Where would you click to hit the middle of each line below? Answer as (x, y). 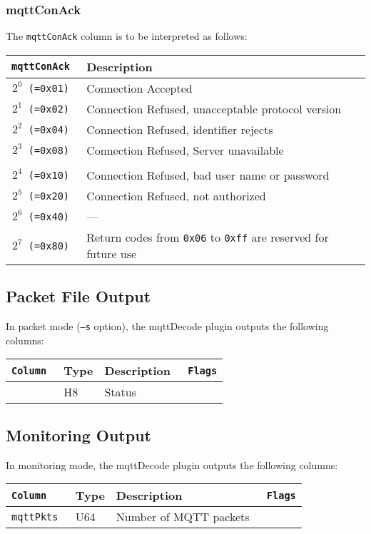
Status (121, 392)
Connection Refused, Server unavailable (185, 150)
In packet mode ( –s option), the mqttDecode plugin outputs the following (167, 326)
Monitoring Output (78, 435)
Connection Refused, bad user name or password (208, 175)
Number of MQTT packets (183, 517)
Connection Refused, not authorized (176, 195)
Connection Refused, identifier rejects (180, 129)
